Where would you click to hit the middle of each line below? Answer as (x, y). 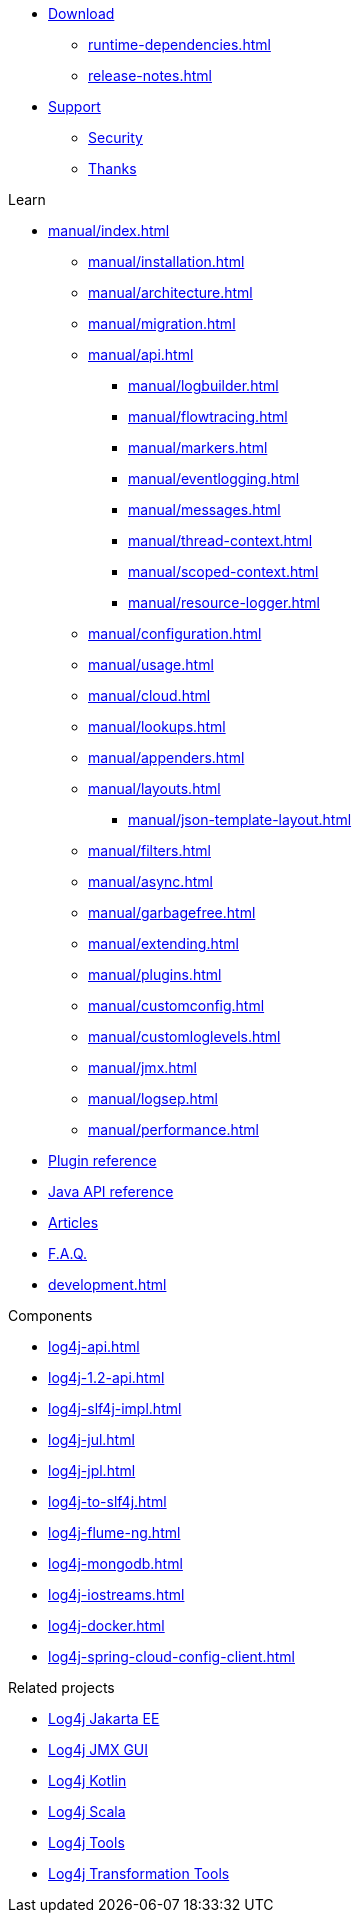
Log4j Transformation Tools (139, 1873)
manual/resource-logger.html (224, 602)
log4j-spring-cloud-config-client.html (171, 1656)
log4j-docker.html (106, 1625)
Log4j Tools (86, 1842)
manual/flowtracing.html (208, 416)
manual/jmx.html (142, 1067)
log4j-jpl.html (92, 1470)
